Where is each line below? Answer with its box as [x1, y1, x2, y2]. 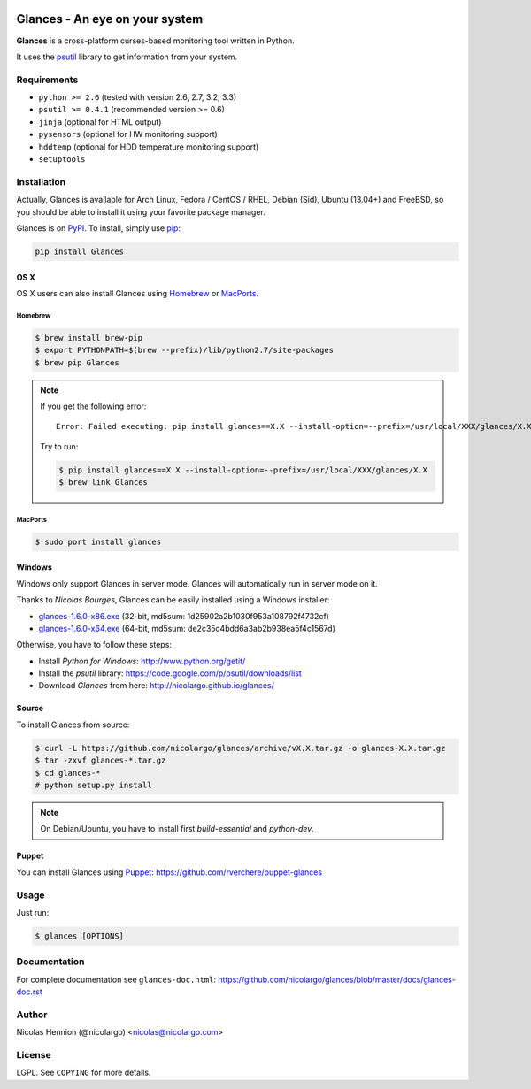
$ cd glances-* [35, 768, 101, 778]
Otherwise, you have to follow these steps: [16, 640, 173, 650]
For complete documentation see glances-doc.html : [16, 974, 217, 985]
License [16, 1048, 52, 1061]
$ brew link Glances [58, 478, 148, 487]
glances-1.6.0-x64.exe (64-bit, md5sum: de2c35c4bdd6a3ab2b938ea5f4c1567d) [38, 623, 335, 633]
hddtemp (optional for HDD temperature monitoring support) [38, 142, 259, 152]
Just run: [16, 907, 50, 917]
